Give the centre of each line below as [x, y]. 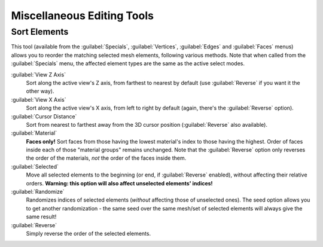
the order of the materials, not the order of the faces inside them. [106, 158]
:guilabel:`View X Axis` [39, 99]
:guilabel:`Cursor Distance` [44, 116]
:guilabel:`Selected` [35, 166]
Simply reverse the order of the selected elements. [89, 233]
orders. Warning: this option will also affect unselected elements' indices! [119, 183]
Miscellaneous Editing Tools [82, 16]
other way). [40, 91]
